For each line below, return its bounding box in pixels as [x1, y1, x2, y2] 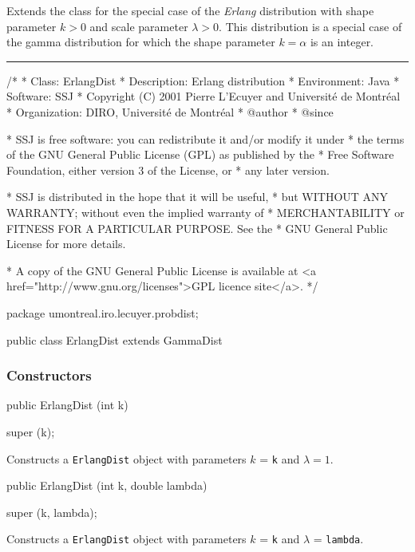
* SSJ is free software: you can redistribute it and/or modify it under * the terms [6, 130, 405, 147]
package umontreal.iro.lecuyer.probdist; [6, 304, 199, 321]
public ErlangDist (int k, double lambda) [6, 477, 207, 494]
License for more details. [6, 235, 126, 252]
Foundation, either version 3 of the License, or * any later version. [6, 161, 330, 178]
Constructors [6, 365, 92, 385]
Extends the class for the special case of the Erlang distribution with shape [6, 2, 374, 18]
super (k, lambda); [6, 503, 97, 520]
